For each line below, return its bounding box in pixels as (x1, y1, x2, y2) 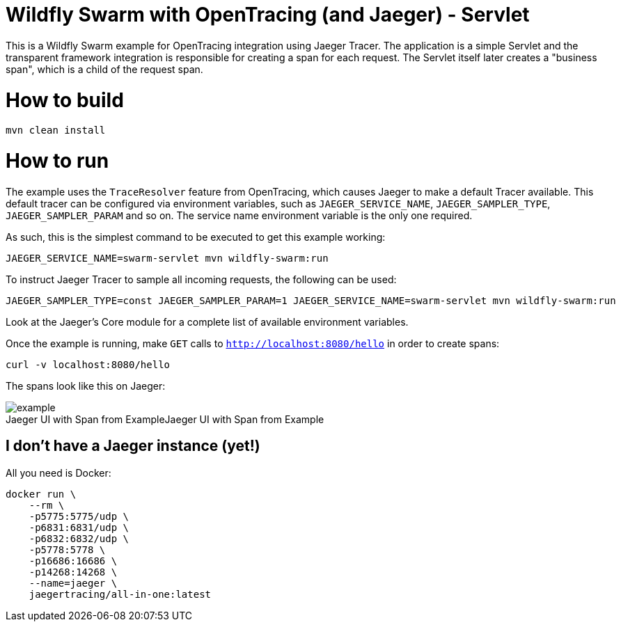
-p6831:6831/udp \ (29, 521, 129, 533)
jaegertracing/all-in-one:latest (29, 588, 212, 600)
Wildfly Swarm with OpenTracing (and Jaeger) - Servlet (6, 3, 530, 26)
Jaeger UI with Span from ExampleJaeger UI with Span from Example (6, 413, 324, 425)
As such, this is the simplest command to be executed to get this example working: (6, 230, 386, 243)
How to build (6, 88, 124, 112)
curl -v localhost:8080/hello (6, 358, 171, 370)
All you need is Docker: (6, 466, 111, 479)
